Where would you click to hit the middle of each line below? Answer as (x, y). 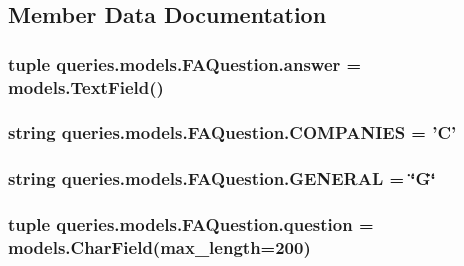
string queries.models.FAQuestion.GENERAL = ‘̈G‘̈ (222, 178)
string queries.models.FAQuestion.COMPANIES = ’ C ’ (232, 132)
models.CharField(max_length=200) (159, 247)
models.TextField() (86, 86)
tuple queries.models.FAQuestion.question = (191, 224)
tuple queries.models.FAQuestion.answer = (185, 63)
